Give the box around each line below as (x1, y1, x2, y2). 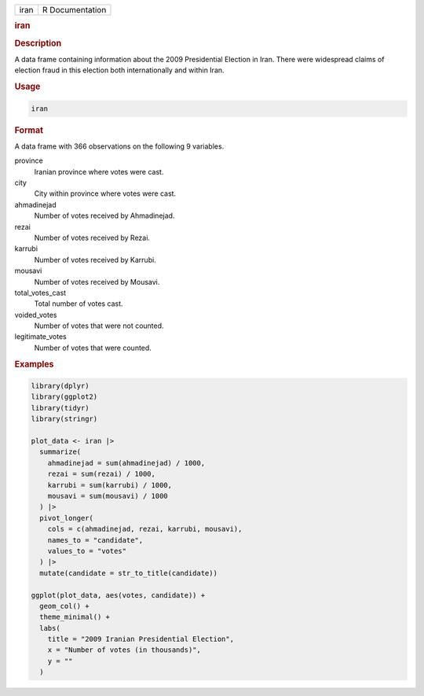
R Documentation (42, 5, 107, 15)
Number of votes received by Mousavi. (34, 277, 160, 286)
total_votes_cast (14, 288, 67, 297)
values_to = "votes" (47, 547, 127, 555)
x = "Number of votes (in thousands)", (47, 646, 202, 654)
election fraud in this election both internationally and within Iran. (14, 65, 225, 75)
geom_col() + (39, 602, 90, 610)
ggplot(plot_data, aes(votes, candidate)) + (31, 591, 206, 599)
